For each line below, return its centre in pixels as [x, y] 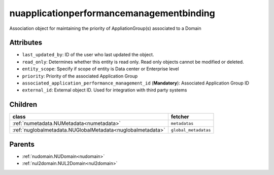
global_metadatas [191, 130]
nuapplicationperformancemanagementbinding [112, 13]
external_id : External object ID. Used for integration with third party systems [105, 90]
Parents [22, 144]
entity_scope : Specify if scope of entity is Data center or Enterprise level [100, 69]
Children [23, 104]
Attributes [26, 43]
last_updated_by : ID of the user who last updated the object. [88, 55]
